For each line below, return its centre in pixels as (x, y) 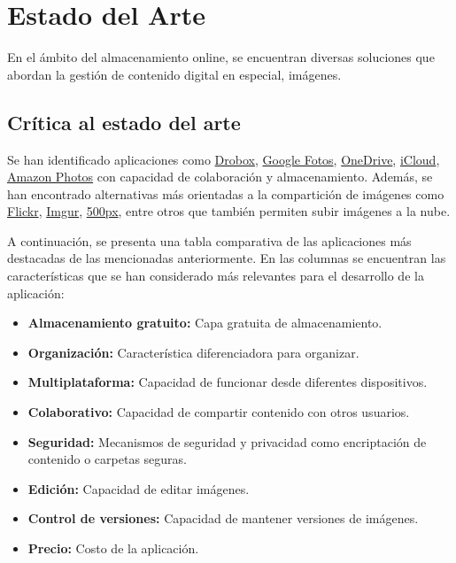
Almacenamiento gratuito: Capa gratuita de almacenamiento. (205, 323)
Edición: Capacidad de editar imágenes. (139, 488)
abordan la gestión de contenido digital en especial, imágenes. (174, 74)
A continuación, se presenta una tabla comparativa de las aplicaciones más (209, 240)
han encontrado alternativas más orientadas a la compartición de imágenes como (226, 193)
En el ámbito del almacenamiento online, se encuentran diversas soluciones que (221, 57)
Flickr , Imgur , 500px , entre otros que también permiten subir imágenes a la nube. (229, 211)
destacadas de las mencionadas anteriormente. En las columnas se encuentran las (227, 258)
